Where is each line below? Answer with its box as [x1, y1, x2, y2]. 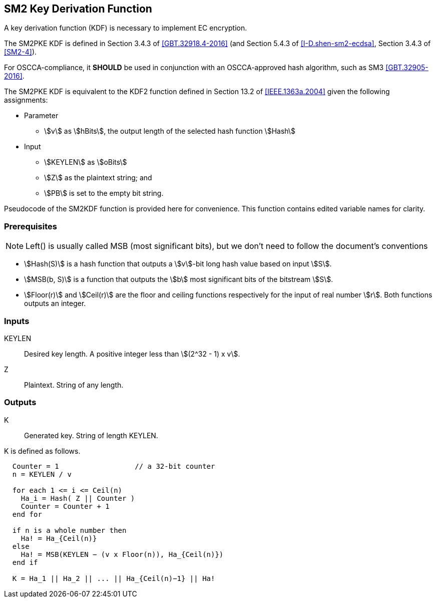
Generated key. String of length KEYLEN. [24, 431, 158, 440]
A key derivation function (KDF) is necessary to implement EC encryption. [4, 24, 247, 33]
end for [12, 510, 42, 518]
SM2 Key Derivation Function [4, 3, 152, 15]
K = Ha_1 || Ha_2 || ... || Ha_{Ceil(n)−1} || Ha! [12, 574, 215, 582]
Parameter [24, 111, 59, 120]
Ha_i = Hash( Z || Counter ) [21, 494, 135, 502]
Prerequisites [4, 221, 57, 231]
